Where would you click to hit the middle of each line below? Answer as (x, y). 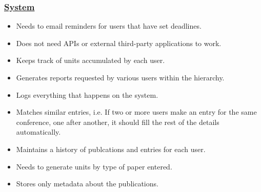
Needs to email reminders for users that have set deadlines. (109, 26)
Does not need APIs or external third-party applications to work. (119, 43)
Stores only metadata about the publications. (87, 184)
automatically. (38, 132)
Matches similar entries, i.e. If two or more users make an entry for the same (136, 112)
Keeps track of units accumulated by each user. (91, 60)
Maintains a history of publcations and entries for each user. (111, 149)
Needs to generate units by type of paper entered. (94, 166)
